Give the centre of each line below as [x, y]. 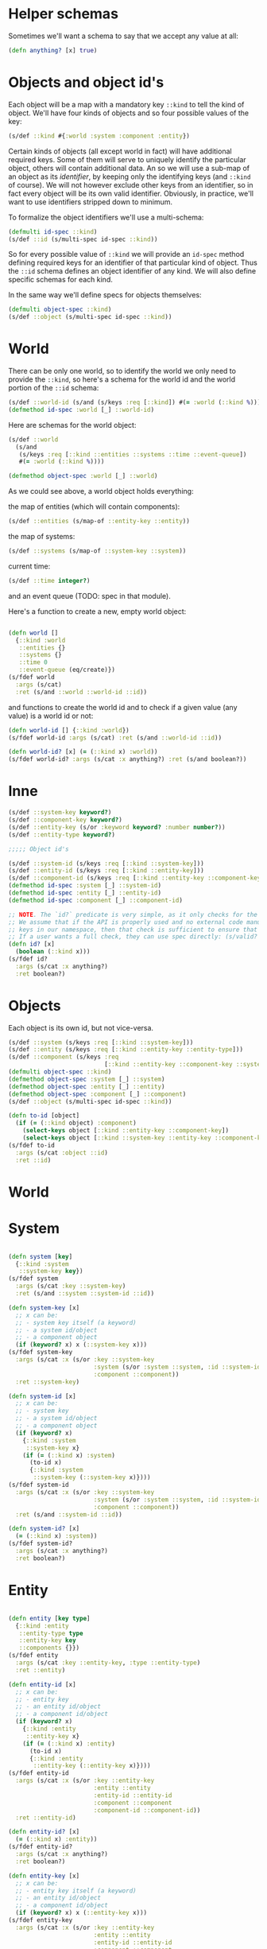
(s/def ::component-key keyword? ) [66, 820]
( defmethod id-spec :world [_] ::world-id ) [81, 410]
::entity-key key [48, 1640]
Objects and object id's [86, 82]
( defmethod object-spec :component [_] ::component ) [97, 1094]
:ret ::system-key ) [48, 1382]
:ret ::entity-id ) [46, 1818]
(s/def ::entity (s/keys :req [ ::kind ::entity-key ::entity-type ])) [126, 1050]
